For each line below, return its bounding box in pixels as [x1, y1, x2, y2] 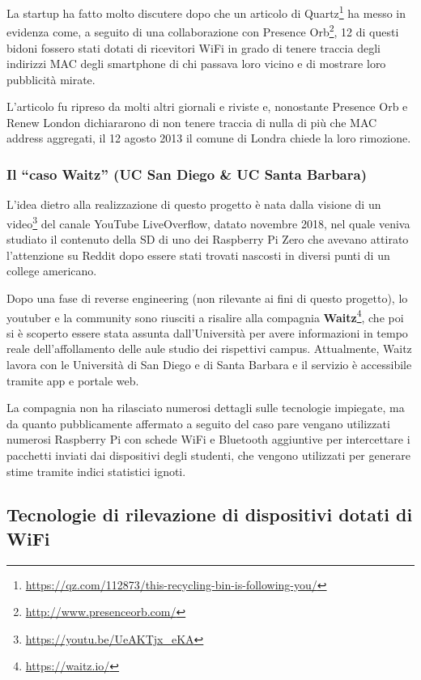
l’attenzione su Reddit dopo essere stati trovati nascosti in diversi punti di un [6, 246, 390, 263]
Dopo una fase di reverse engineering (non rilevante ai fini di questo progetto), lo [6, 289, 408, 306]
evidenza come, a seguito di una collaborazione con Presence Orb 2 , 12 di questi [6, 21, 399, 40]
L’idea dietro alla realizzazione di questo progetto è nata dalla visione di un [6, 196, 381, 213]
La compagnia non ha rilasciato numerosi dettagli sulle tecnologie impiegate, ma [6, 399, 405, 416]
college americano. [6, 262, 97, 279]
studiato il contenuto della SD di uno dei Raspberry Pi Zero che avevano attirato [6, 231, 409, 248]
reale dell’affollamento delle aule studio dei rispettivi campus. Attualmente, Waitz [6, 340, 412, 357]
